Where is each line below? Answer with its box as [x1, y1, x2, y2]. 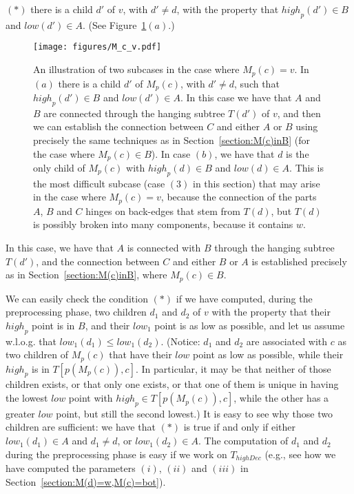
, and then [277, 105, 321, 120]
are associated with [246, 333, 328, 348]
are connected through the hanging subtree [43, 105, 225, 120]
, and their [85, 318, 130, 332]
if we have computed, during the [176, 291, 313, 305]
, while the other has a [233, 391, 329, 405]
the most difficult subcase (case [33, 176, 165, 190]
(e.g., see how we [264, 446, 336, 461]
